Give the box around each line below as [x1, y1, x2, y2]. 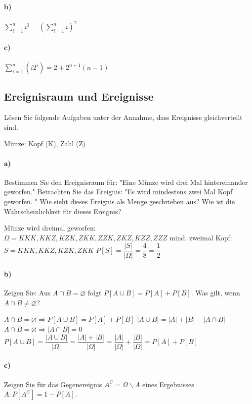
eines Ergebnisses [142, 379, 194, 389]
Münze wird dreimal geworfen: [4, 223, 96, 233]
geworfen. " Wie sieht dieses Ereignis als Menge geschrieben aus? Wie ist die [4, 196, 235, 207]
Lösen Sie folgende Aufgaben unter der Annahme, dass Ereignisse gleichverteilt [4, 112, 243, 122]
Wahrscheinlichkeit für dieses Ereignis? [4, 206, 122, 216]
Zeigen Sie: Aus [4, 288, 51, 298]
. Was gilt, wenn [191, 288, 240, 298]
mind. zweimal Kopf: [169, 232, 232, 242]
